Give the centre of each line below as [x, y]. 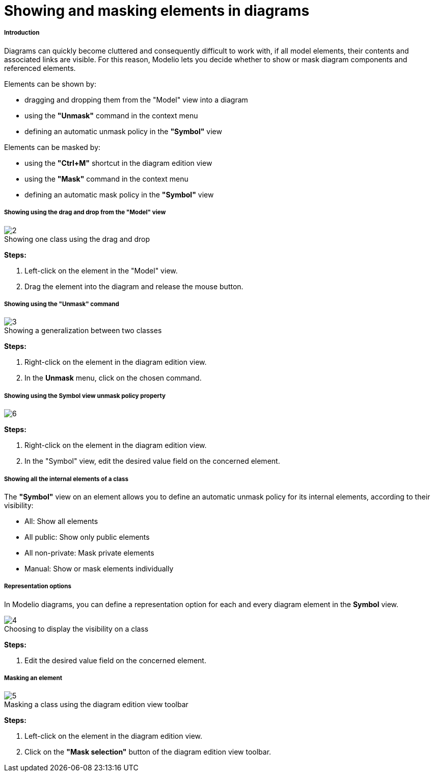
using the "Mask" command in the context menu [106, 179]
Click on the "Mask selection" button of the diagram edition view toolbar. [148, 752]
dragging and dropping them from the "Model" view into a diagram [136, 99]
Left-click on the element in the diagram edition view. [114, 736]
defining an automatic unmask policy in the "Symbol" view [123, 131]
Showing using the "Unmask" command [62, 304]
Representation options [38, 586]
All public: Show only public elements [87, 537]
